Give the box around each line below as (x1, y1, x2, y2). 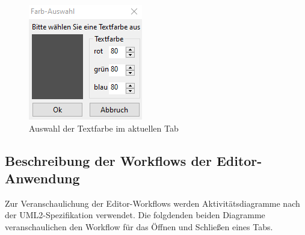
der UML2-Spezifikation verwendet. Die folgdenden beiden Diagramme (5, 209, 265, 221)
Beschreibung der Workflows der (5, 151, 212, 169)
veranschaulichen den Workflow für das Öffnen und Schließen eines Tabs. (5, 220, 273, 233)
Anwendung (5, 168, 80, 187)
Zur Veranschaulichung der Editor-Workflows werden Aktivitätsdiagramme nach (5, 197, 300, 209)
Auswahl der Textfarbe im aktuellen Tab (29, 121, 179, 134)
